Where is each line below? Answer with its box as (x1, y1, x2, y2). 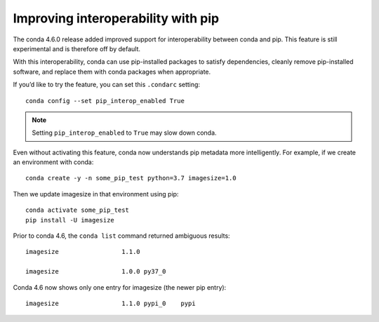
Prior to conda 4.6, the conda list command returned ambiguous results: (13, 232, 231, 240)
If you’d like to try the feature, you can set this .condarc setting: (13, 81, 200, 89)
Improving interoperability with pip (13, 11, 220, 26)
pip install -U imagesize (25, 216, 115, 224)
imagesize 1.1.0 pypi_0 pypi (25, 299, 196, 307)
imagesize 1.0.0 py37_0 (25, 267, 166, 276)
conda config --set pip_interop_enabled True (25, 97, 185, 105)
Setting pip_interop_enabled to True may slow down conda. (32, 128, 217, 137)
